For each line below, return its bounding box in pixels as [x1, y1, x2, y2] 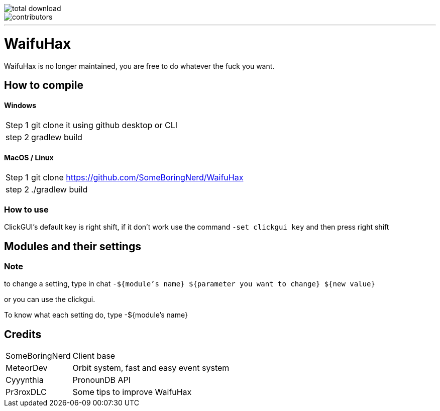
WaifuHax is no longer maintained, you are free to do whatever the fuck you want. [4, 61, 275, 70]
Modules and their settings [4, 240, 141, 253]
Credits [4, 328, 42, 341]
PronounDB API [72, 375, 131, 385]
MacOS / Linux [4, 153, 54, 162]
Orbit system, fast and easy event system [72, 363, 230, 373]
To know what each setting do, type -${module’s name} [4, 311, 188, 320]
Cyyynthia [6, 375, 44, 385]
